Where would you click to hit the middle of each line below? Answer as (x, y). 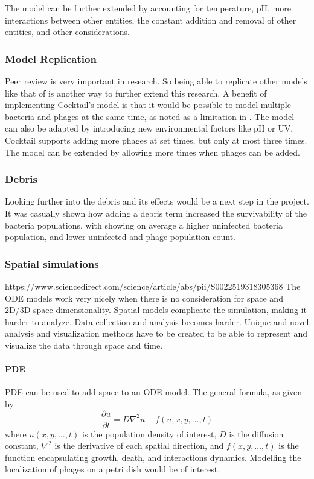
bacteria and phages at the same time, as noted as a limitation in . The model (150, 116)
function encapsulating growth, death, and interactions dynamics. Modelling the (153, 457)
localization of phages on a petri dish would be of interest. (113, 469)
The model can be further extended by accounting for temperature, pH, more (148, 8)
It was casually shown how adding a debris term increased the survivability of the (156, 213)
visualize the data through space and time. (84, 345)
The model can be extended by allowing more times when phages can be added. (152, 152)
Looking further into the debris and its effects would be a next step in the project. (157, 201)
